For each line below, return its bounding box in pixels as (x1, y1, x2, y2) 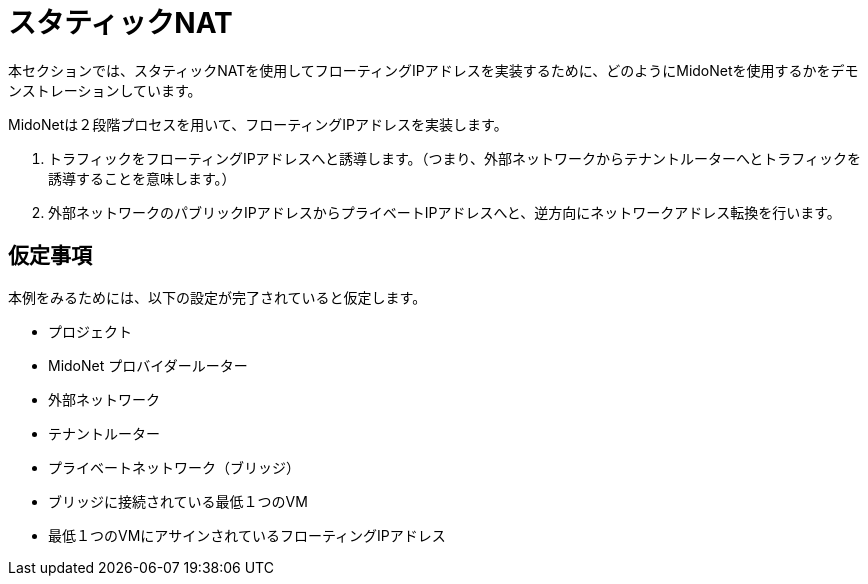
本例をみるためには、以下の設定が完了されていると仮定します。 (8, 288, 427, 306)
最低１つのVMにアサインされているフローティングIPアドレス (48, 526, 446, 544)
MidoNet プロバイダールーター (48, 356, 248, 374)
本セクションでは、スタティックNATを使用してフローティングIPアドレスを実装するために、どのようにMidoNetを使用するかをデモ (8, 61, 859, 79)
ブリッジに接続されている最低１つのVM (48, 492, 308, 510)
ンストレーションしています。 (8, 81, 202, 99)
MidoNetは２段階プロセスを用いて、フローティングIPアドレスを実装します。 (8, 115, 508, 133)
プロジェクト (48, 322, 132, 340)
